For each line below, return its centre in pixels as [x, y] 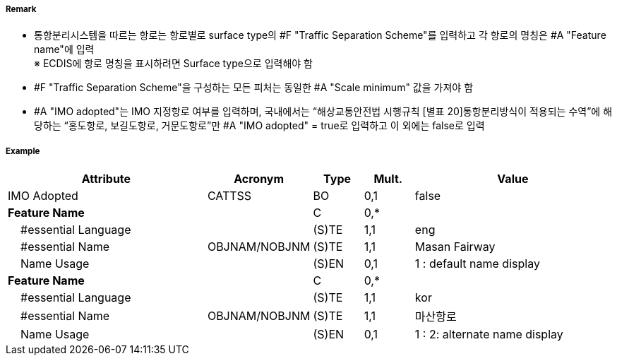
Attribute [106, 179]
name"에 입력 [64, 49]
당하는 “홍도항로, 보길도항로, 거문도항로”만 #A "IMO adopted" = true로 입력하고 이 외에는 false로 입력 [259, 126]
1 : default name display [477, 264]
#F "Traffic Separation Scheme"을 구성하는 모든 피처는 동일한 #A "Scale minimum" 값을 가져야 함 [254, 88]
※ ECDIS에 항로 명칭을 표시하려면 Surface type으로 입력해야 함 [173, 64]
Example [23, 151]
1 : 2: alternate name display [489, 335]
